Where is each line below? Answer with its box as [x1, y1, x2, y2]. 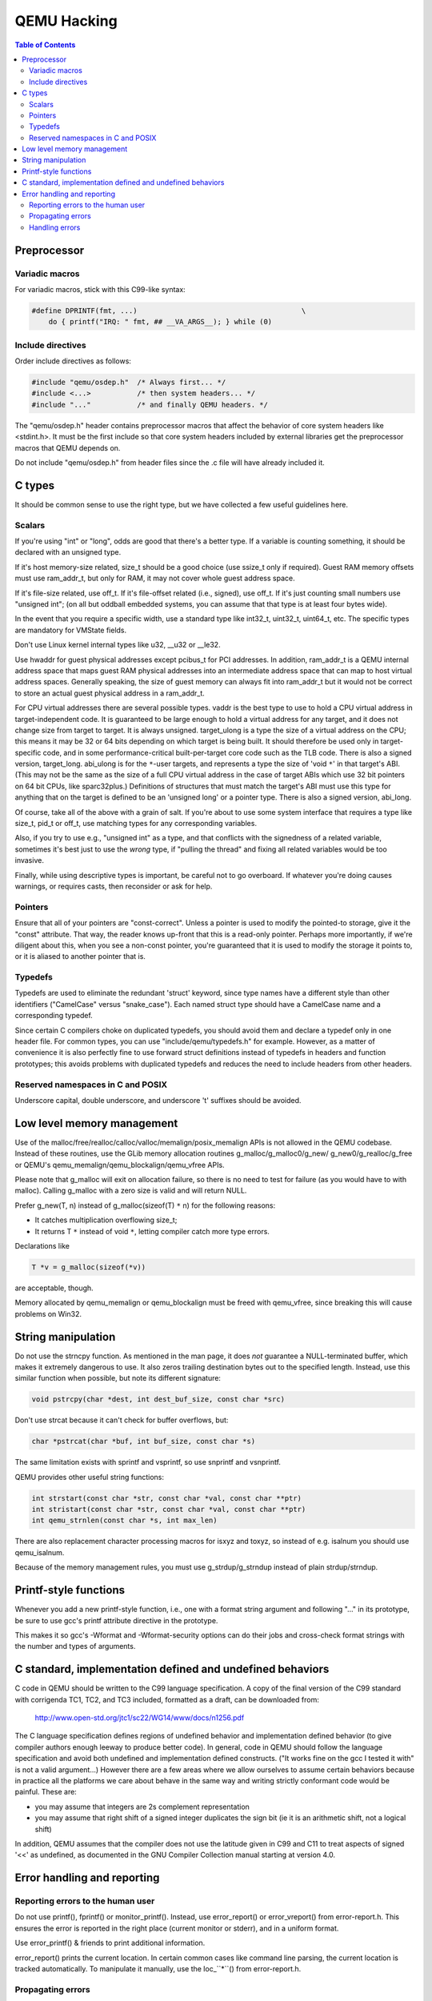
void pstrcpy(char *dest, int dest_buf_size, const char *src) [31, 1395, 286, 1404]
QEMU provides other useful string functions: [14, 1472, 164, 1482]
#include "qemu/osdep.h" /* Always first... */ [31, 378, 226, 387]
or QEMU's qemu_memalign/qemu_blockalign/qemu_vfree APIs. [14, 1160, 225, 1169]
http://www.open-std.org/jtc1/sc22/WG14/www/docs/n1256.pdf [34, 1713, 245, 1722]
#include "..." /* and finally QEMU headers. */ [31, 400, 268, 409]
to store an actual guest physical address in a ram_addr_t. [14, 688, 206, 698]
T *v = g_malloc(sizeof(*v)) [31, 1262, 146, 1272]
